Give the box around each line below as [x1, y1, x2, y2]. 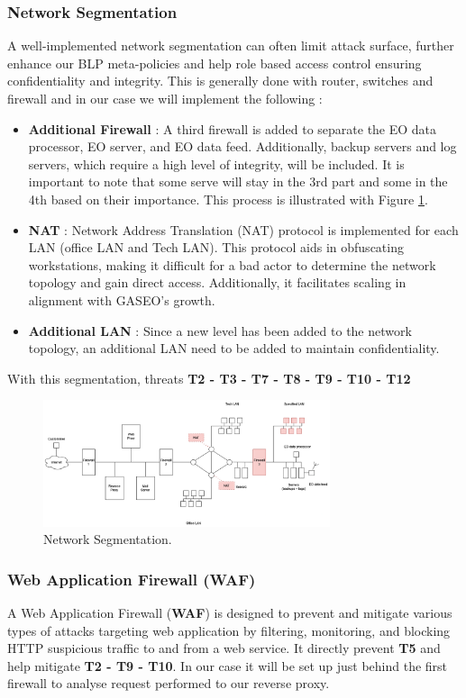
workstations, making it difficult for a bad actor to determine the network [28, 255, 436, 274]
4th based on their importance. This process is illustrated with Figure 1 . [28, 189, 428, 208]
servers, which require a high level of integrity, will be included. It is [28, 154, 405, 173]
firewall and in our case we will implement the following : [7, 89, 323, 107]
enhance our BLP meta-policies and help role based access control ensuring [7, 53, 422, 72]
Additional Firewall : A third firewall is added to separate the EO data [28, 119, 437, 138]
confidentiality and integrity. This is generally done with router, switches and [7, 71, 434, 90]
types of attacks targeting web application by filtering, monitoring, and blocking [7, 621, 451, 639]
